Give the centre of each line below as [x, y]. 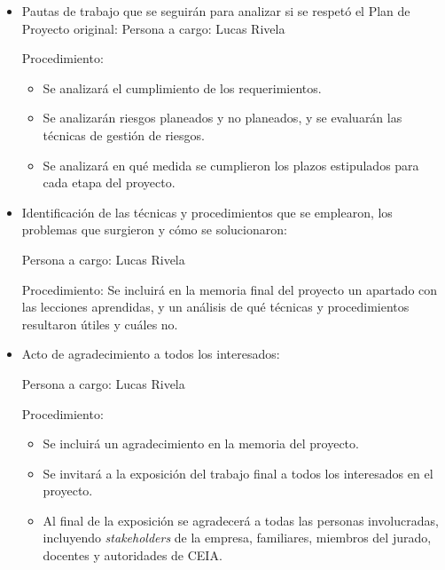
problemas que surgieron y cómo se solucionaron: [154, 230]
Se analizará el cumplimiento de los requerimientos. [182, 87]
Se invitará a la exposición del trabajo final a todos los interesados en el [238, 473]
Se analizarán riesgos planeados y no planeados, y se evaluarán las [222, 118]
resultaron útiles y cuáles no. [100, 324]
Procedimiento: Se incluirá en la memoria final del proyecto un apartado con [230, 289]
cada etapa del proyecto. [109, 182]
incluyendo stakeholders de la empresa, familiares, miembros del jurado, [237, 538]
